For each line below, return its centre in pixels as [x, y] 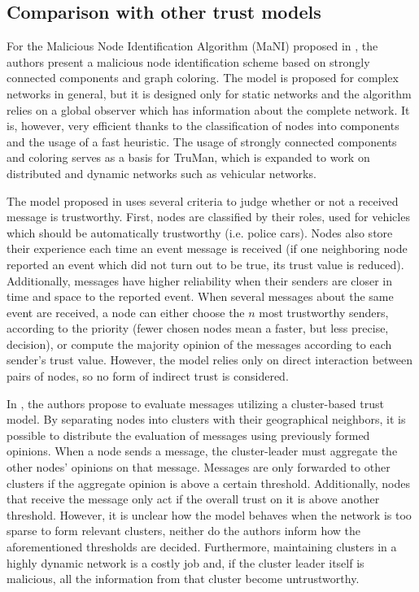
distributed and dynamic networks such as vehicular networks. [161, 173]
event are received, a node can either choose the [126, 312]
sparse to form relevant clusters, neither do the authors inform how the [184, 531]
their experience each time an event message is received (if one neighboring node [207, 248]
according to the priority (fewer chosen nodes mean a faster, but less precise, [198, 328]
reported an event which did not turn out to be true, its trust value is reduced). [205, 264]
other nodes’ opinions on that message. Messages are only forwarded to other [199, 467]
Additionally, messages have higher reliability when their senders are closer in [199, 280]
